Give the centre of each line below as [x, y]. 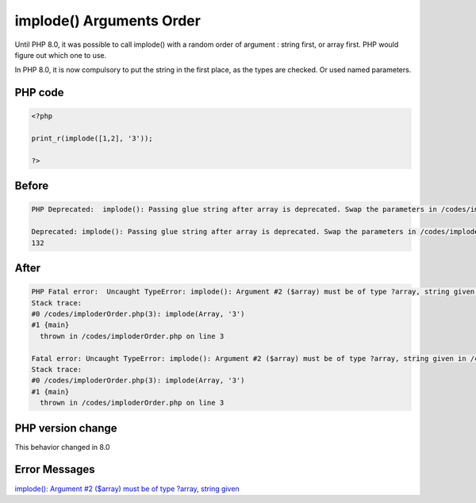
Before [32, 186]
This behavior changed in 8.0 [62, 447]
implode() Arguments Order [108, 21]
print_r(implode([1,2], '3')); [92, 138]
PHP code [39, 92]
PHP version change [66, 428]
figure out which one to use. [61, 55]
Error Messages [55, 469]
